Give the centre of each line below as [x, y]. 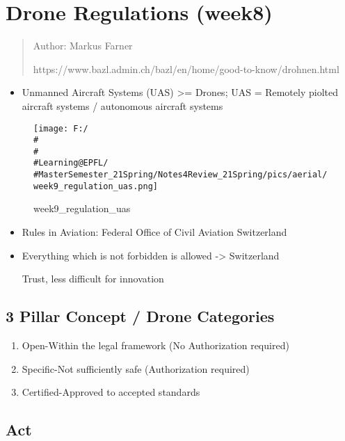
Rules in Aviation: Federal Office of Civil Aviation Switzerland [154, 232]
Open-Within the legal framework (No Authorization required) [155, 345]
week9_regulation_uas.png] [96, 186]
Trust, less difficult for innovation [93, 279]
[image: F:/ [61, 128]
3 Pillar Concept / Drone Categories [140, 316]
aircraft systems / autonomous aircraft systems [122, 105]
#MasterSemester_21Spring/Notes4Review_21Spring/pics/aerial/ [180, 175]
